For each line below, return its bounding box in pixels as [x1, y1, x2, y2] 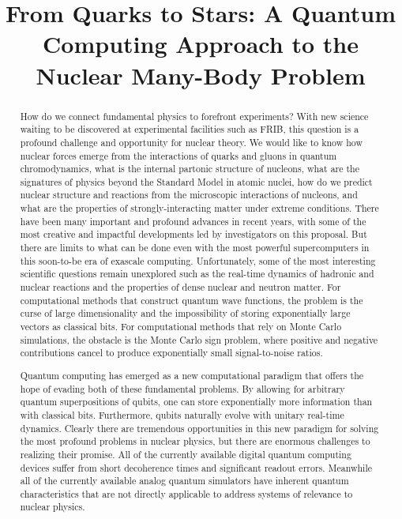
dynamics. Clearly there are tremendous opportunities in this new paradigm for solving [20, 421, 379, 434]
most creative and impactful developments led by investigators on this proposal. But [20, 228, 367, 241]
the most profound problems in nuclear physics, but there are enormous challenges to [20, 434, 370, 448]
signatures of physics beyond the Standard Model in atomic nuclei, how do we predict [20, 175, 373, 188]
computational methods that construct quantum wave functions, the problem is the [20, 293, 363, 307]
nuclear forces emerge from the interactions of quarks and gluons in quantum [20, 149, 337, 162]
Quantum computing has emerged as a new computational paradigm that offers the [20, 368, 364, 382]
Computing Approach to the [43, 28, 359, 60]
